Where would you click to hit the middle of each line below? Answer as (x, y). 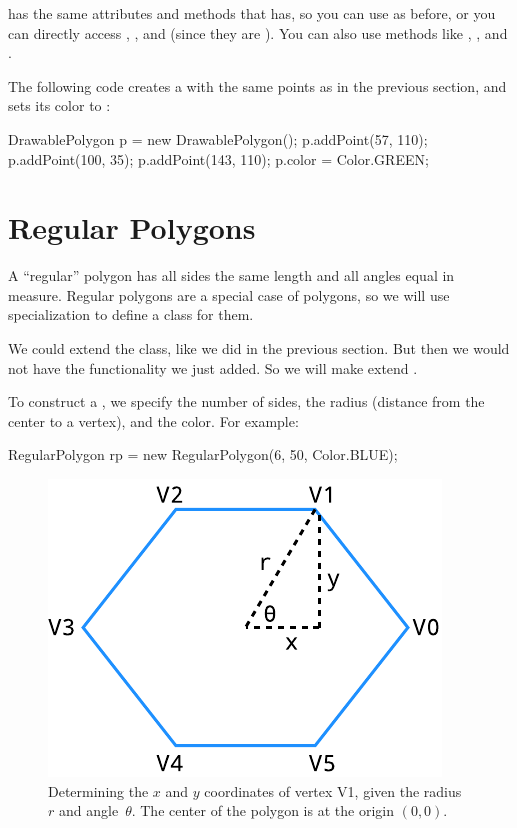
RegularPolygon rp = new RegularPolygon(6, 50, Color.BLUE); (203, 454)
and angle (88, 810)
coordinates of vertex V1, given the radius (333, 790)
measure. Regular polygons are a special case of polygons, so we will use (229, 294)
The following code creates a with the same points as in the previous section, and (257, 85)
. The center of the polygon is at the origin (262, 810)
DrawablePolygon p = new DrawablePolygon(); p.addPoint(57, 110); (218, 138)
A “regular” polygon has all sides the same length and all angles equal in (231, 275)
